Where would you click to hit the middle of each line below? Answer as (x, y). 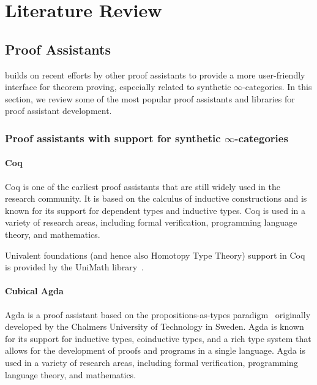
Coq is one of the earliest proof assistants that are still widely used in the (143, 186)
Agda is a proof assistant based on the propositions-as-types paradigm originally (158, 314)
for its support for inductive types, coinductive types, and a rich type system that (158, 338)
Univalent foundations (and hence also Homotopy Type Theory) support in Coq (155, 255)
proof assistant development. (58, 111)
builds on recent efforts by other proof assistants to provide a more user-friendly (155, 74)
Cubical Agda (34, 291)
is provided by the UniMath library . (74, 267)
